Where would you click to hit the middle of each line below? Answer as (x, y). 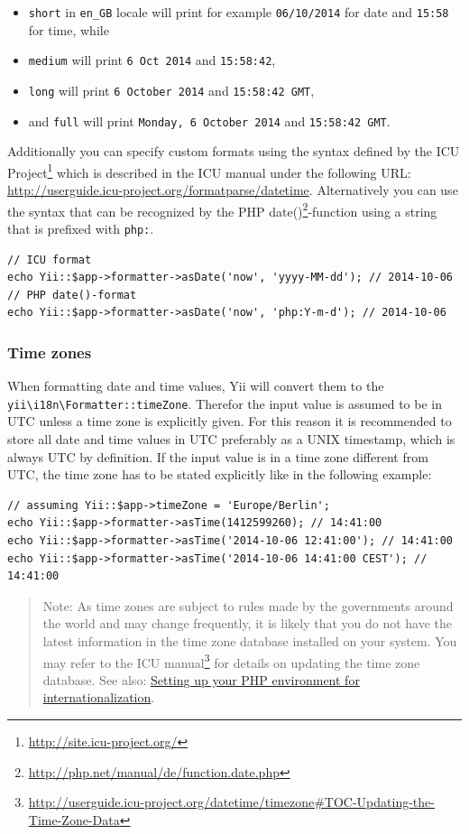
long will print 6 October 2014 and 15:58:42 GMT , (171, 90)
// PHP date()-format (72, 295)
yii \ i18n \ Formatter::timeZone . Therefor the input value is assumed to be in (225, 403)
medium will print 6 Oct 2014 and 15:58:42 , (152, 60)
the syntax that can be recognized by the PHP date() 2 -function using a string (222, 209)
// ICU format (50, 259)
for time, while (69, 29)
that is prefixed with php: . (81, 228)
